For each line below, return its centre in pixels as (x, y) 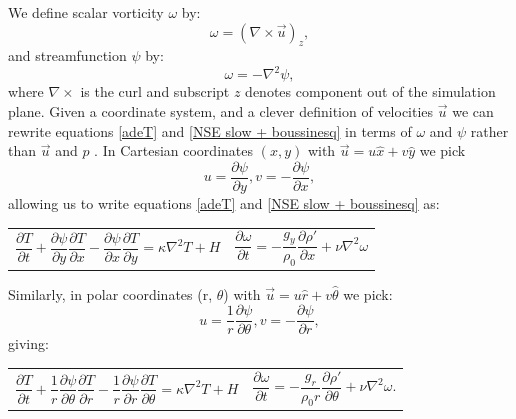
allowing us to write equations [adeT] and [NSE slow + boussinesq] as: (224, 202)
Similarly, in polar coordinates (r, (110, 293)
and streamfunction (67, 55)
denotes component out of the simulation (370, 91)
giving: (28, 343)
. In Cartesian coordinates (173, 150)
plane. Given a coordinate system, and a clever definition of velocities (221, 111)
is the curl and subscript (155, 91)
